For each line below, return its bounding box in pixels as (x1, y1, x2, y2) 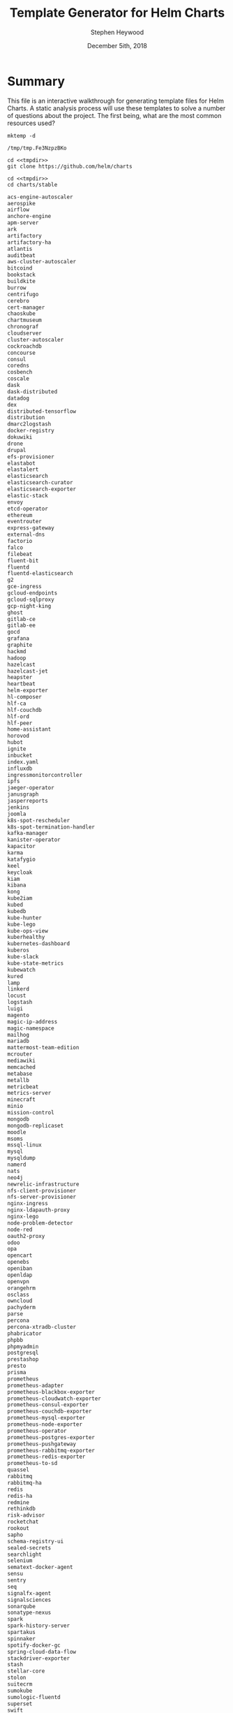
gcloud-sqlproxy (7, 596, 54, 603)
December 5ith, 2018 (87, 41, 148, 50)
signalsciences (7, 1596, 52, 1603)
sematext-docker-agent (7, 1563, 73, 1571)
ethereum (7, 511, 33, 518)
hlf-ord (7, 713, 30, 720)
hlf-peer (7, 720, 33, 727)
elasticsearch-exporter (7, 486, 77, 493)
